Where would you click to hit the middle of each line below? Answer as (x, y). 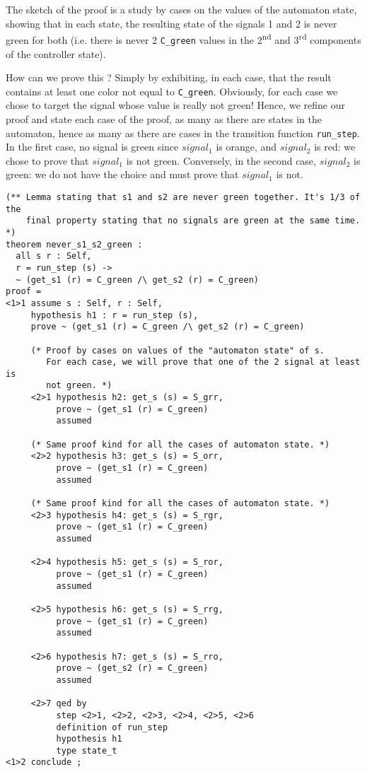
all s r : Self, (54, 256)
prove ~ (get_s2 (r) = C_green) (132, 668)
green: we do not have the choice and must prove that (122, 174)
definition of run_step (112, 727)
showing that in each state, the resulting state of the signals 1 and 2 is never (171, 23)
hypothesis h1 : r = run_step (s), (115, 315)
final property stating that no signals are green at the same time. (193, 221)
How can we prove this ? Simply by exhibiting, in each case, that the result (169, 77)
